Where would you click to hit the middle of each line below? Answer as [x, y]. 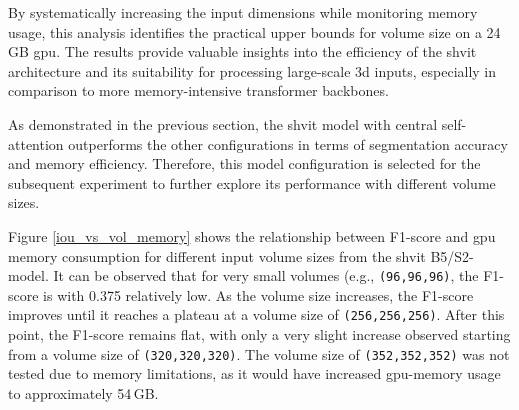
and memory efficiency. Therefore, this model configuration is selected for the [244, 163]
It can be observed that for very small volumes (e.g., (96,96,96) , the [266, 275]
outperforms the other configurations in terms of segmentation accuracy [288, 143]
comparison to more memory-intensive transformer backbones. [198, 90]
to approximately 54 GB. [83, 392]
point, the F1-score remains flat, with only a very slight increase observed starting [259, 334]
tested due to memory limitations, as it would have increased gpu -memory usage [254, 373]
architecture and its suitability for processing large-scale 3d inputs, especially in [252, 70]
